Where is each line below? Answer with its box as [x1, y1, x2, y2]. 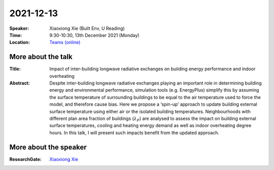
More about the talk [9, 53, 73, 61]
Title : [9, 66, 21, 72]
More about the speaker [9, 143, 87, 151]
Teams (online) [49, 39, 81, 46]
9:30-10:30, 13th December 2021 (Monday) [49, 32, 140, 38]
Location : [9, 39, 30, 46]
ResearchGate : [9, 156, 42, 162]
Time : [9, 32, 22, 38]
